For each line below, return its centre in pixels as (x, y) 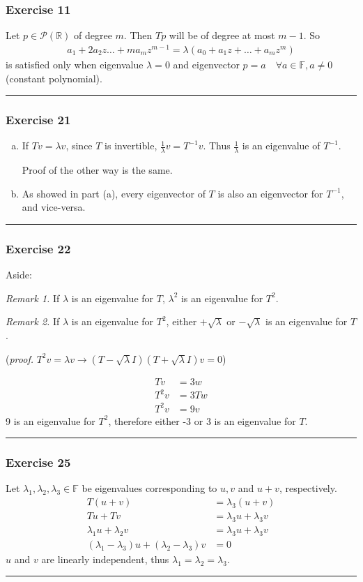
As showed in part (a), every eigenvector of (114, 193)
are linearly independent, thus (105, 559)
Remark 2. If (33, 321)
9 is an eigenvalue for (51, 420)
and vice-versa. (54, 207)
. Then (138, 35)
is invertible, (131, 145)
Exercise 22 (38, 248)
